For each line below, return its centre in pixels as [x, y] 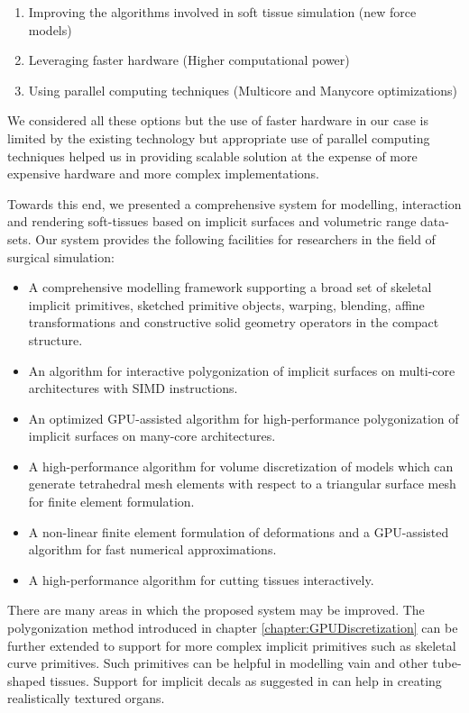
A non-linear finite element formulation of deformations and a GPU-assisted [239, 531]
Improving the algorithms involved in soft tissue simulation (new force [222, 12]
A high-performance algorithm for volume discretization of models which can [241, 466]
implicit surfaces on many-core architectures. [152, 436]
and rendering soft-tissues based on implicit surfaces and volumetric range [212, 221]
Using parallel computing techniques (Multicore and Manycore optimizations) [243, 90]
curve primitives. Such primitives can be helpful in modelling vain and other [218, 663]
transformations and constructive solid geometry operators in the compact [234, 322]
